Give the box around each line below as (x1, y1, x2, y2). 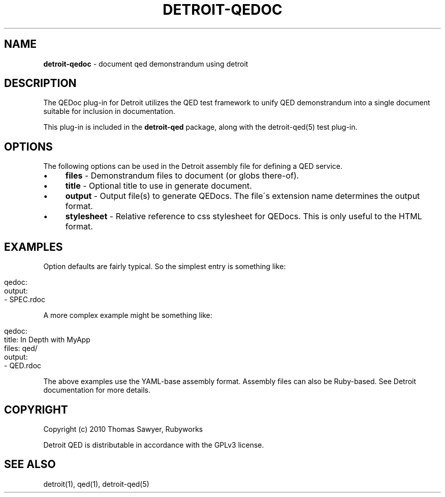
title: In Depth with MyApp (4, 335, 90, 344)
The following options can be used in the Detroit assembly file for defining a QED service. (43, 162, 342, 171)
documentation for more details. (43, 386, 151, 395)
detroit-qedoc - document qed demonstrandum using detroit (43, 59, 248, 68)
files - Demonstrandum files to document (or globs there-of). (65, 170, 299, 181)
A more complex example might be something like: (43, 311, 212, 320)
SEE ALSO (4, 458, 56, 471)
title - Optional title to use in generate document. (65, 181, 252, 191)
